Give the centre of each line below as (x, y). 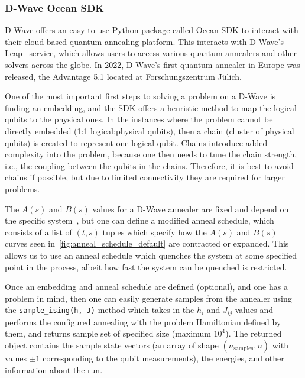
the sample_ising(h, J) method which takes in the (100, 310)
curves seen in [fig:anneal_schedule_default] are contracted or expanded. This (147, 243)
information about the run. (54, 369)
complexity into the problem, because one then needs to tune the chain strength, (151, 154)
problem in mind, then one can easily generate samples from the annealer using (148, 298)
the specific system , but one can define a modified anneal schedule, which (139, 220)
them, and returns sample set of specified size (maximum (108, 333)
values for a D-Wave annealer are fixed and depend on (191, 209)
